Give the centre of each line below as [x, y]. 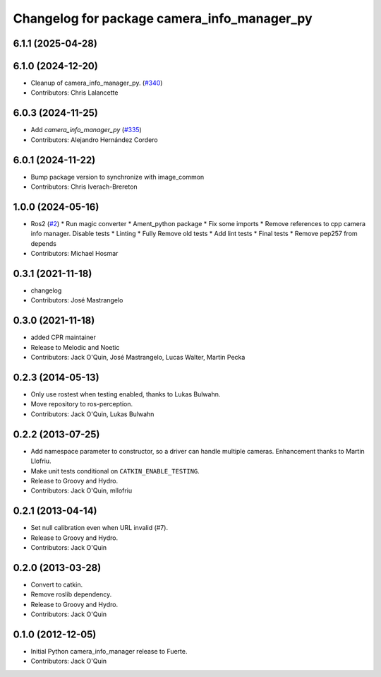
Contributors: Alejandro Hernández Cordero [94, 140]
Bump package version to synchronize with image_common [117, 177]
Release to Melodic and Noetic [75, 347]
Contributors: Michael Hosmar [74, 254]
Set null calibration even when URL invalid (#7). [99, 528]
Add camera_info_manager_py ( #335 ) [86, 130]
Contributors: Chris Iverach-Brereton [84, 187]
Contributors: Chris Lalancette [74, 93]
